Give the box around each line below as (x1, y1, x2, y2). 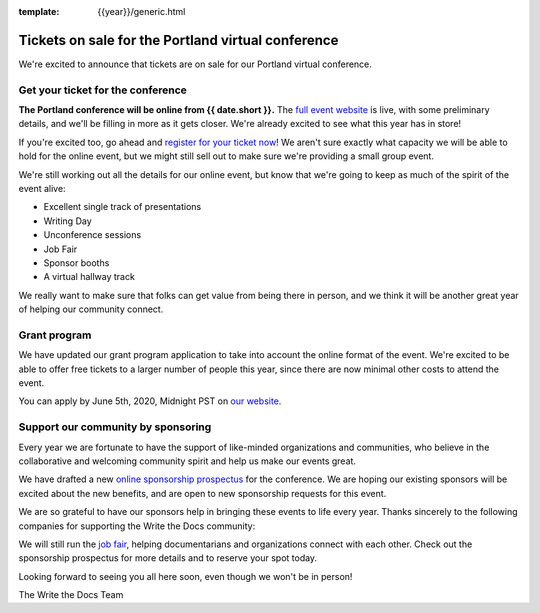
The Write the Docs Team (18, 589, 124, 601)
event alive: (18, 183, 66, 194)
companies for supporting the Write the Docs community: (18, 520, 256, 532)
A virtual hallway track (43, 271, 135, 283)
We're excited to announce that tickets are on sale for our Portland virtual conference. (18, 58, 372, 70)
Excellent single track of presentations (43, 201, 202, 213)
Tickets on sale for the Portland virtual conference (18, 31, 339, 49)
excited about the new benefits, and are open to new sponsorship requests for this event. (18, 487, 387, 499)
